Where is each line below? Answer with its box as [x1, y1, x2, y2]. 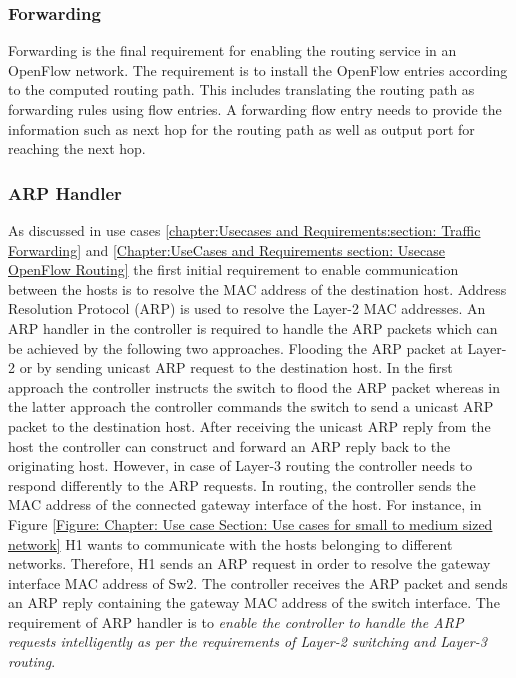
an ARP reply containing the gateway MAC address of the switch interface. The [8, 592, 500, 613]
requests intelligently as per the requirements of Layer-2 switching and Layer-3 [8, 631, 487, 652]
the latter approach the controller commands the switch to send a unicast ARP [8, 396, 494, 417]
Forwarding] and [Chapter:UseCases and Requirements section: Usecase [8, 239, 446, 260]
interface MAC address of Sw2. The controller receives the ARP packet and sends [8, 572, 508, 593]
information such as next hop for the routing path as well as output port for [8, 118, 475, 139]
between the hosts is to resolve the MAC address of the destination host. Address [8, 278, 507, 299]
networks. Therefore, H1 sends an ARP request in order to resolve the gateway [8, 553, 491, 574]
